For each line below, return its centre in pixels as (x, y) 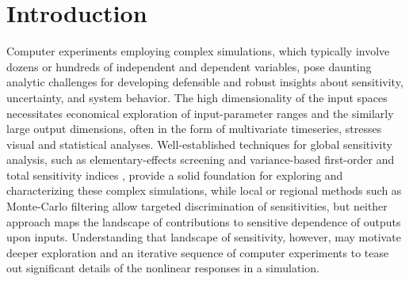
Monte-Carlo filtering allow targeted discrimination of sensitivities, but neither (197, 206)
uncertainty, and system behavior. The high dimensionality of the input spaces (197, 97)
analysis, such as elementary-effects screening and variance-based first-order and (201, 159)
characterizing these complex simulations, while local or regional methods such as (204, 190)
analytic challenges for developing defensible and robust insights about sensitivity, (205, 82)
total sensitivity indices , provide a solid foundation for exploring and (175, 175)
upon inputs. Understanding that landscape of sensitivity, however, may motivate (204, 237)
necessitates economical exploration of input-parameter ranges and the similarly (200, 113)
